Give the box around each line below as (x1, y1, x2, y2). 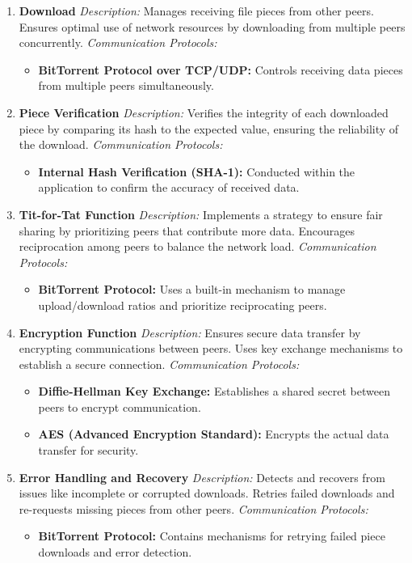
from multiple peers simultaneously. (38, 77, 214, 94)
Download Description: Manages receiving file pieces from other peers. (19, 2, 374, 19)
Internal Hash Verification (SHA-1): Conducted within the (38, 163, 355, 180)
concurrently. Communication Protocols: (19, 34, 217, 51)
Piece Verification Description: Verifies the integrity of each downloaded (19, 104, 389, 121)
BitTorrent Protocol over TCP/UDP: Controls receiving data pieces (38, 61, 403, 78)
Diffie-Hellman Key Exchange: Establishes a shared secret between (38, 383, 390, 400)
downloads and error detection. (38, 544, 192, 561)
